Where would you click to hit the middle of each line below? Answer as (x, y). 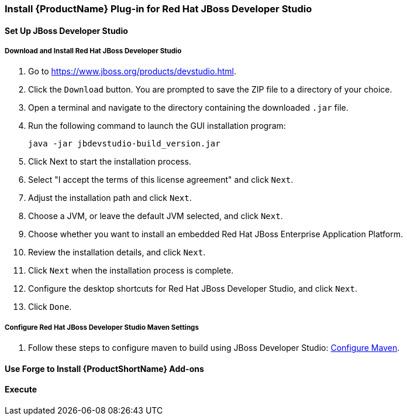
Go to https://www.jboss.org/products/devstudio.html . (132, 71)
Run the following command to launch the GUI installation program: (157, 126)
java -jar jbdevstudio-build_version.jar (124, 144)
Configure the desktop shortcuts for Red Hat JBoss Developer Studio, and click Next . (193, 289)
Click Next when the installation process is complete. (131, 271)
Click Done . (50, 307)
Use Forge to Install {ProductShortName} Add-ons (104, 368)
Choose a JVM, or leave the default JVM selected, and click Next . (156, 216)
